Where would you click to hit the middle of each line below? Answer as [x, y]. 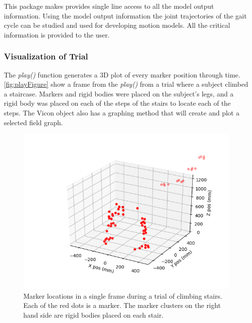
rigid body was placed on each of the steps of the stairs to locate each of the [118, 103]
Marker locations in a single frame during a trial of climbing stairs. [123, 295]
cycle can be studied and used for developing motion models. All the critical [117, 25]
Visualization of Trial [46, 56]
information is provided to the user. [57, 34]
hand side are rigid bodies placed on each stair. [93, 314]
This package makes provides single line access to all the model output [109, 6]
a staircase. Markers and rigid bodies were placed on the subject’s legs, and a [119, 93]
